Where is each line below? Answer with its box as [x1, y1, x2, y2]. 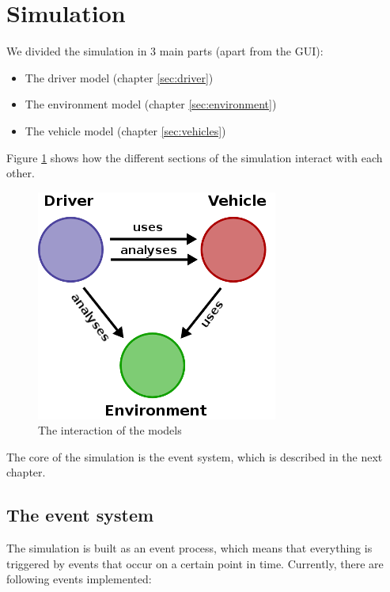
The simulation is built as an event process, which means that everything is [6, 540, 373, 556]
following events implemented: [6, 571, 152, 587]
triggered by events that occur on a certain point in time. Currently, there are [6, 555, 384, 571]
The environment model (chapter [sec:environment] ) [25, 96, 277, 112]
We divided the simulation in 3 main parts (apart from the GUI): [6, 43, 324, 59]
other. [6, 165, 35, 181]
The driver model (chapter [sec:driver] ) [25, 69, 214, 85]
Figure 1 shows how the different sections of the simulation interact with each [6, 149, 383, 165]
